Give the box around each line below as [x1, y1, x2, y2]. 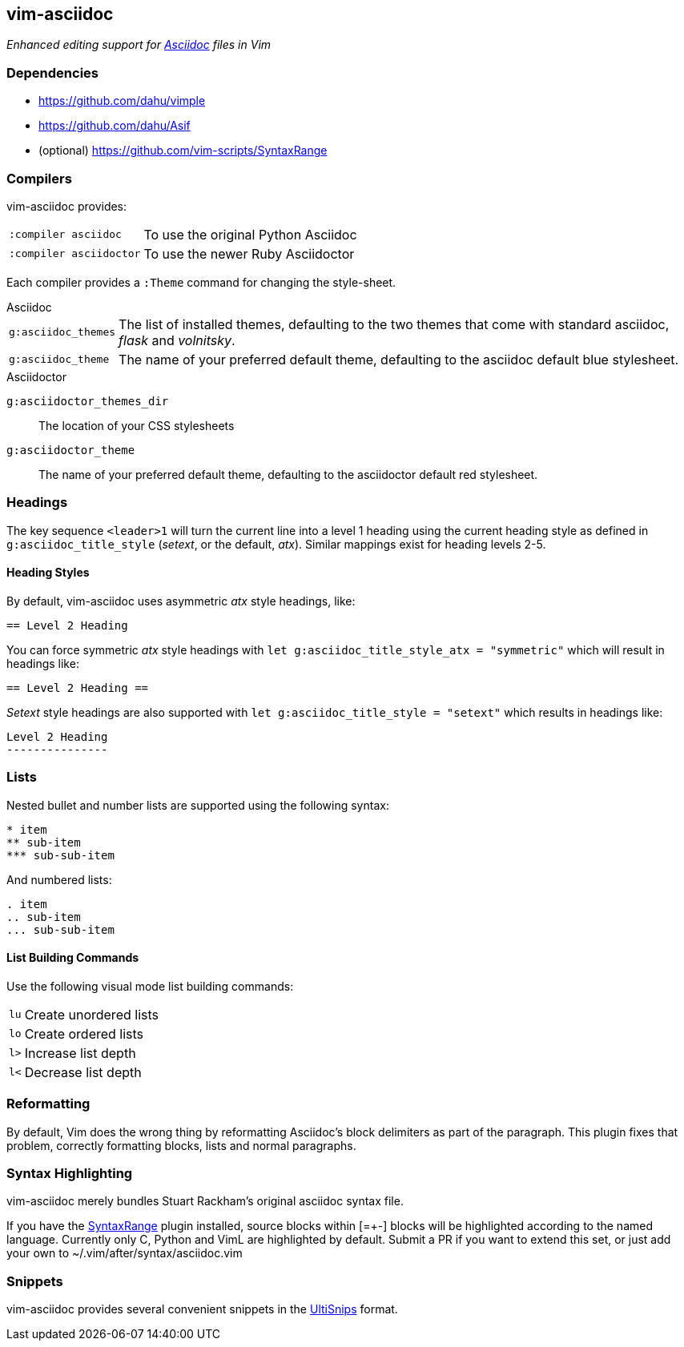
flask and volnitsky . [119, 332, 235, 348]
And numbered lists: [6, 872, 112, 887]
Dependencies [6, 64, 99, 81]
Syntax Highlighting [6, 1164, 133, 1181]
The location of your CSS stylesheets [38, 418, 235, 432]
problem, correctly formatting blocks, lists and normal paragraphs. [6, 1138, 356, 1152]
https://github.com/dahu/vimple [38, 94, 206, 108]
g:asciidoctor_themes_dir [6, 394, 169, 408]
